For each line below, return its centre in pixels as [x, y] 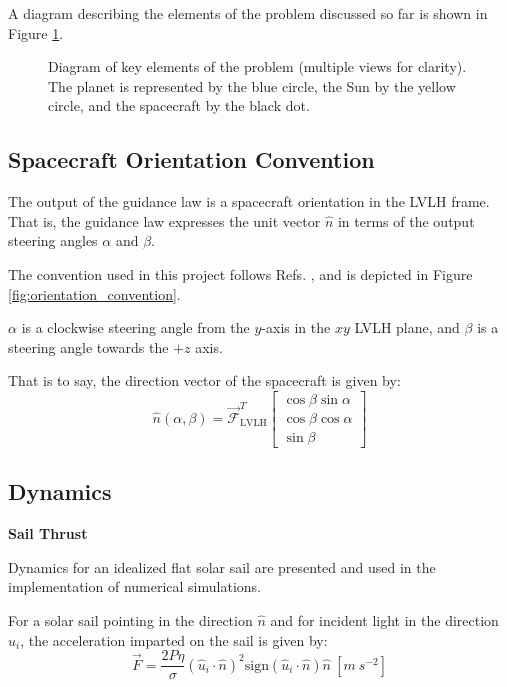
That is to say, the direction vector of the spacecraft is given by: [204, 380]
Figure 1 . [36, 32]
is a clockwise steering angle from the [135, 327]
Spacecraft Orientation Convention [191, 159]
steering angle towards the [88, 346]
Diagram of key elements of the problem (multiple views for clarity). [257, 66]
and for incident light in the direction [384, 620]
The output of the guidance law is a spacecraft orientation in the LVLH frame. [249, 201]
